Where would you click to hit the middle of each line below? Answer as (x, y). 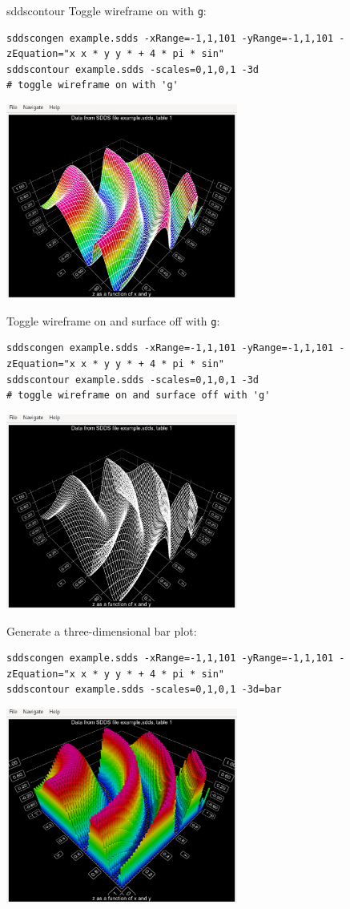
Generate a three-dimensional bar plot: (102, 630)
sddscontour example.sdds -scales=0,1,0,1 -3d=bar (144, 690)
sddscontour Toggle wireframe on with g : (107, 10)
